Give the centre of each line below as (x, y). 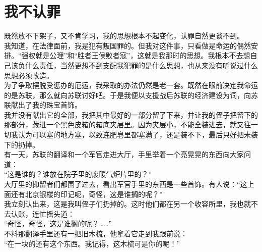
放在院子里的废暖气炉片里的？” (101, 174)
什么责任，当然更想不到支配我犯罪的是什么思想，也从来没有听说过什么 (141, 65)
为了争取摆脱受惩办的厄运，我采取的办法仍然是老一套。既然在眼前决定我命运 (131, 85)
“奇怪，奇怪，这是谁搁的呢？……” (58, 223)
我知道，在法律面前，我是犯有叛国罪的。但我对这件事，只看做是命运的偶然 (127, 45)
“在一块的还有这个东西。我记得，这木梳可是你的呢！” (92, 243)
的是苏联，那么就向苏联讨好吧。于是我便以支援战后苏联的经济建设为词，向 (127, 95)
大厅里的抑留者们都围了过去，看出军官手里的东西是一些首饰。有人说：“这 (126, 184)
